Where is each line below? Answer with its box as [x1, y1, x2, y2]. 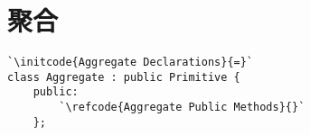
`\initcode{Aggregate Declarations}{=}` [7, 56, 254, 69]
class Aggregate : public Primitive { [7, 70, 240, 84]
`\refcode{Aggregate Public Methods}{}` [59, 101, 305, 114]
